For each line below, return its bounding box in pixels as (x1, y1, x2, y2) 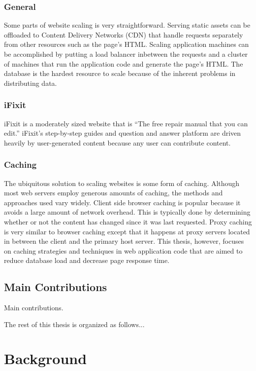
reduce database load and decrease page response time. (4, 255, 169, 265)
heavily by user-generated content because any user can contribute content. (4, 137, 231, 148)
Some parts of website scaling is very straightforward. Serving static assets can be (4, 20, 251, 30)
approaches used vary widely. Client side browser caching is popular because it (4, 197, 241, 207)
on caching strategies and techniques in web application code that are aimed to (4, 245, 243, 256)
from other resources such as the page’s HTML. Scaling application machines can (4, 39, 249, 49)
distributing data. (4, 77, 57, 88)
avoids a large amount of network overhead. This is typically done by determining (4, 207, 251, 217)
